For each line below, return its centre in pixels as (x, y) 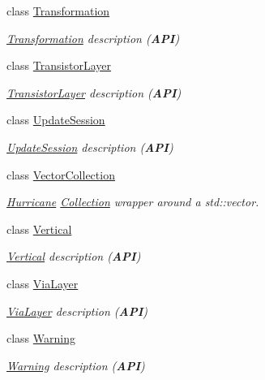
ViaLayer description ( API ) (77, 311)
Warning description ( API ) (76, 365)
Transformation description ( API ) (93, 38)
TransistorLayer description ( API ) (94, 92)
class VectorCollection (61, 174)
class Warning (41, 338)
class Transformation (58, 11)
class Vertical (39, 229)
